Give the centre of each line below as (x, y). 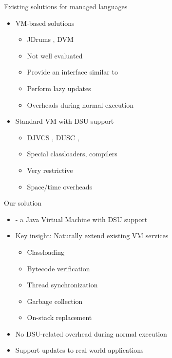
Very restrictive (50, 170)
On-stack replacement (59, 317)
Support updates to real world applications (79, 350)
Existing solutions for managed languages (66, 6)
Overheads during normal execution (80, 104)
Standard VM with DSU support (65, 121)
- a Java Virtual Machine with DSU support (81, 219)
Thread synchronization (62, 285)
